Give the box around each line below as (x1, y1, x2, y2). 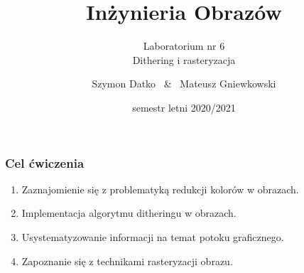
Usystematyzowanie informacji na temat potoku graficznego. (21, 229, 284, 244)
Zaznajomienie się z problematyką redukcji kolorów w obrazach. (21, 181, 299, 196)
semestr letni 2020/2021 (132, 100, 236, 114)
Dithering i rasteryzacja (132, 52, 236, 67)
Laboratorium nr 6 (143, 38, 225, 53)
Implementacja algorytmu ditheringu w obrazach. (21, 205, 237, 220)
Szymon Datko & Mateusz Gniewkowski (92, 76, 276, 91)
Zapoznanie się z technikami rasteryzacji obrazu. (21, 253, 233, 268)
